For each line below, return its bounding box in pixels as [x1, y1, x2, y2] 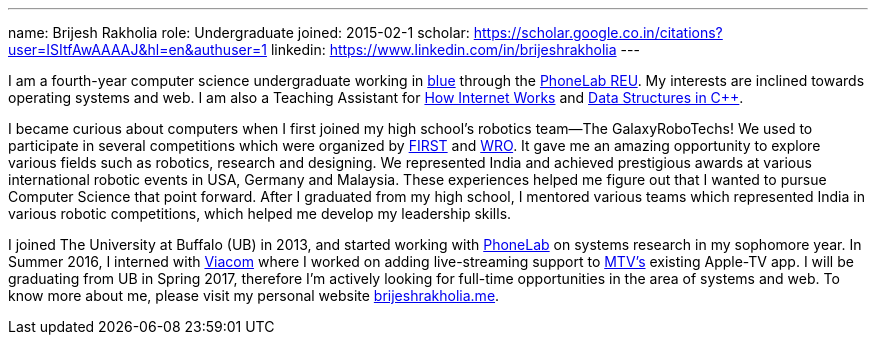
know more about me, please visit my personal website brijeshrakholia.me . [8, 287, 500, 304]
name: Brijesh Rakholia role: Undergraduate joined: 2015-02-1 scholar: [8, 24, 470, 41]
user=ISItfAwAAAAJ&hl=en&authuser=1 [8, 41, 267, 58]
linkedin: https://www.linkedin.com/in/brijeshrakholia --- [270, 41, 640, 58]
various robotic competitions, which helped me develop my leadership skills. [8, 205, 512, 222]
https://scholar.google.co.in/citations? [473, 24, 723, 41]
